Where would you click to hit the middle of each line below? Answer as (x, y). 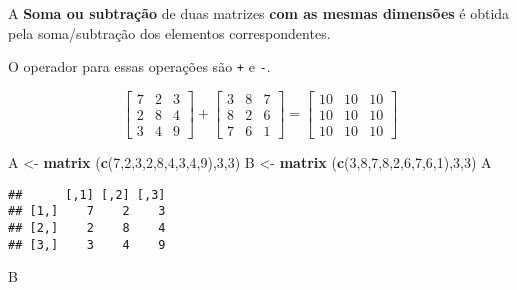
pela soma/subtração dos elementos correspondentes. (169, 32)
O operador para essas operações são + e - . (139, 66)
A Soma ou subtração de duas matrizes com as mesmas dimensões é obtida (259, 13)
